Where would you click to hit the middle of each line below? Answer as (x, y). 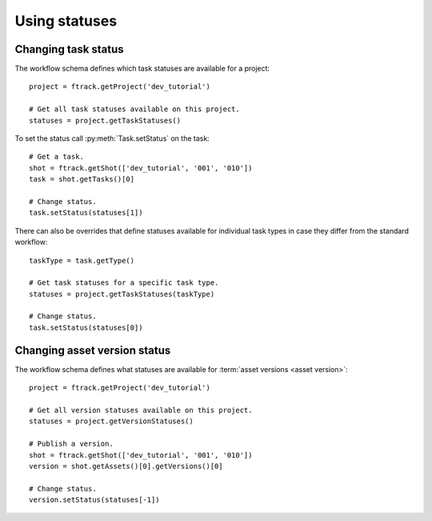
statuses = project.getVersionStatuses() (111, 421)
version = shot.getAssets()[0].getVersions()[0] (126, 466)
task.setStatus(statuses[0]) (86, 327)
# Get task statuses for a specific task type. (124, 283)
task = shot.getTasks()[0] (82, 179)
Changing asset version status (93, 350)
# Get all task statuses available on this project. (134, 109)
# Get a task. (56, 157)
